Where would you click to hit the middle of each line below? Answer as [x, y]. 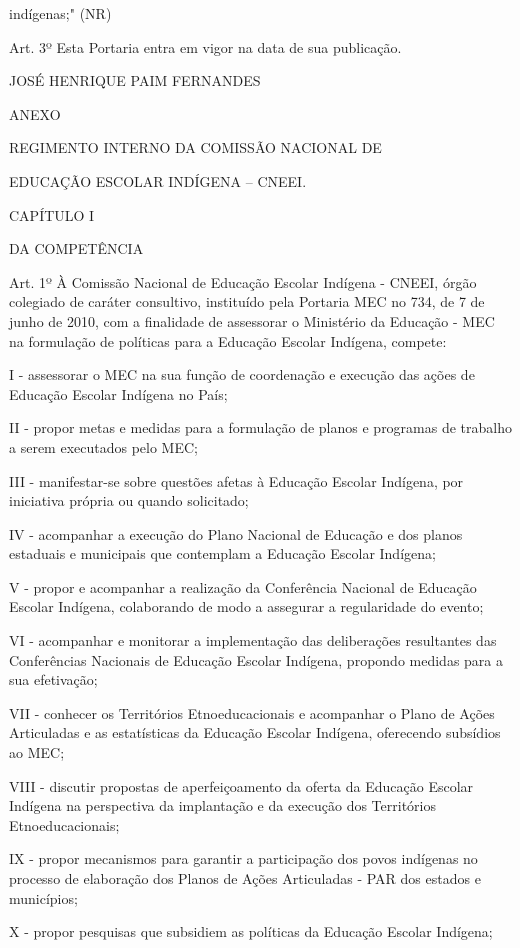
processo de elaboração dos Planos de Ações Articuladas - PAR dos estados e [245, 878]
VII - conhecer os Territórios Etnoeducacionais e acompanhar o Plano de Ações [252, 712]
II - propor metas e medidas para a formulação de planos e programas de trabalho [261, 427]
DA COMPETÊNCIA [76, 248]
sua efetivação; [53, 679]
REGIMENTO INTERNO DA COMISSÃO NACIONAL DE [195, 147]
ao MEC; [37, 752]
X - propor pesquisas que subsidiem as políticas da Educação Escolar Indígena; [251, 931]
